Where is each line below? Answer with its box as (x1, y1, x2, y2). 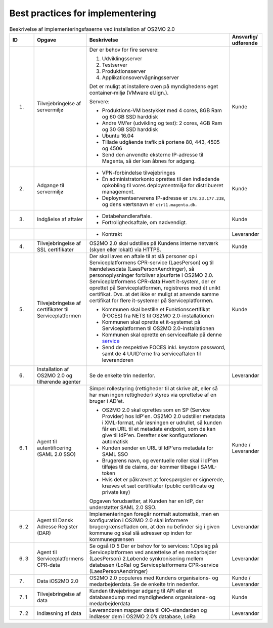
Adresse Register (37, 523, 78, 530)
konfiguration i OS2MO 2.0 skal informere (89, 517, 189, 524)
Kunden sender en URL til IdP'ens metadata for (102, 444, 214, 451)
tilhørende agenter (37, 378, 81, 385)
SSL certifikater (37, 246, 74, 253)
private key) (102, 488, 130, 495)
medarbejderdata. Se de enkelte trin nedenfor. (89, 580, 199, 588)
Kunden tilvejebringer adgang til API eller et (89, 587, 193, 594)
